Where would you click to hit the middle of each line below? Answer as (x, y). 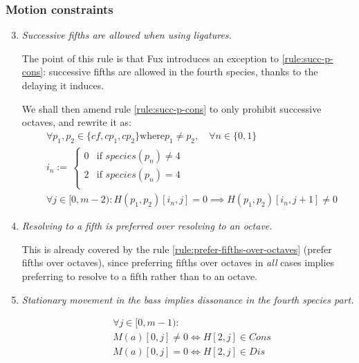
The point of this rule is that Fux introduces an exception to (150, 58)
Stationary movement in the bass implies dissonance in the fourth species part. (188, 299)
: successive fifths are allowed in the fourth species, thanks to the (181, 72)
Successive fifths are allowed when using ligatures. (127, 35)
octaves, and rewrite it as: (76, 122)
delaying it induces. (63, 85)
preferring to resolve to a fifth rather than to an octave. (140, 276)
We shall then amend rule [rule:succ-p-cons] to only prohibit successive (172, 108)
